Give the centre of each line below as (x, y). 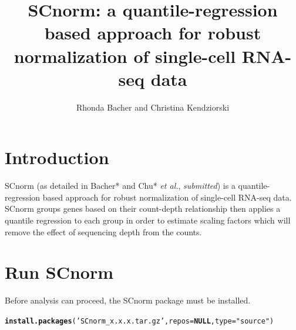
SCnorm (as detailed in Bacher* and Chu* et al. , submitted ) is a (120, 186)
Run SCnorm (59, 272)
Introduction (57, 157)
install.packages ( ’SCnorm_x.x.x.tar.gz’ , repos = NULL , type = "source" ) (139, 321)
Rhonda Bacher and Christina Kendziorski (153, 107)
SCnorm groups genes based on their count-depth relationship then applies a (143, 209)
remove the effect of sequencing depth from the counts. (103, 231)
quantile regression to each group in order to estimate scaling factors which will (148, 220)
